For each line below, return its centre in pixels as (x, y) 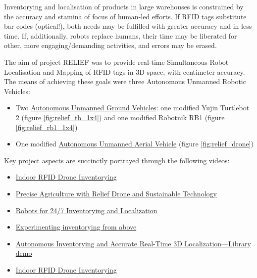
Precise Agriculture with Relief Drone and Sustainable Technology (116, 193)
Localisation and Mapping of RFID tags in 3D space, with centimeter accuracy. (125, 71)
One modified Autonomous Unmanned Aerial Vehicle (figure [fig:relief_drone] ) (134, 144)
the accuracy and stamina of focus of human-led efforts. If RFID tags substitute (125, 16)
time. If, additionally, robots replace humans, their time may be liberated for (121, 35)
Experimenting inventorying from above (76, 227)
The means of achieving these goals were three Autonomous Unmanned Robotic (125, 81)
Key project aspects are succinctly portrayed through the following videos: (117, 160)
